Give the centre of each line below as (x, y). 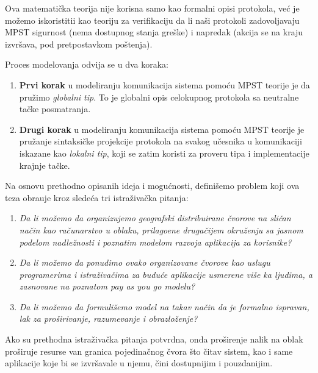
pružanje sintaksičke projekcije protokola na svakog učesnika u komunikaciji (161, 141)
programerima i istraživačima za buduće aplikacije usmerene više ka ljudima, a (166, 274)
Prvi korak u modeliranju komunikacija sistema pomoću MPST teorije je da (164, 84)
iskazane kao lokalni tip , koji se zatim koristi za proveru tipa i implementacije (164, 153)
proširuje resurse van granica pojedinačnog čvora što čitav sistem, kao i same (149, 351)
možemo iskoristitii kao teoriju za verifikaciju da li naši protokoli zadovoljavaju (152, 20)
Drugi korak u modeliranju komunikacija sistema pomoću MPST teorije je (162, 129)
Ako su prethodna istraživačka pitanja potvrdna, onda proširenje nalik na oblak (154, 339)
